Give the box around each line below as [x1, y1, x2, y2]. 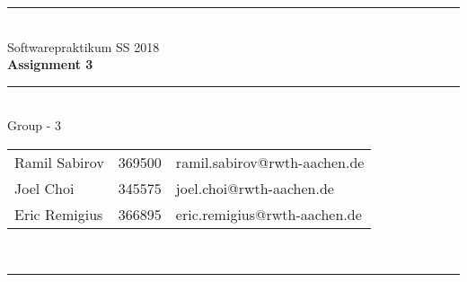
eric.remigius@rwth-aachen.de [175, 203, 362, 225]
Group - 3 [7, 116, 62, 135]
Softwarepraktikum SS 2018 [7, 37, 160, 56]
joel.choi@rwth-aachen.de [175, 177, 334, 198]
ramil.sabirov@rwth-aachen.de [175, 151, 365, 172]
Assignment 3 [7, 55, 93, 74]
